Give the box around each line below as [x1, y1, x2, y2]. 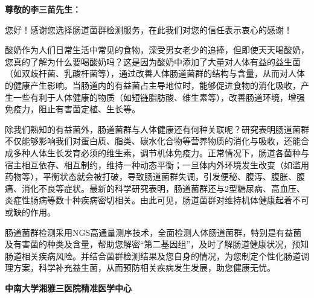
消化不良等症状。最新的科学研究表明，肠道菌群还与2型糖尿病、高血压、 [21, 182, 305, 194]
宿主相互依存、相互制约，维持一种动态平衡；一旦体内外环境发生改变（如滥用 [5, 158, 309, 171]
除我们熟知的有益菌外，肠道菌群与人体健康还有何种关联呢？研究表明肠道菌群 [5, 122, 309, 135]
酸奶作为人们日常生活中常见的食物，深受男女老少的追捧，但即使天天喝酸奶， [5, 43, 309, 56]
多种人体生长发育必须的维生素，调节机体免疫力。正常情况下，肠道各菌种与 [13, 146, 309, 159]
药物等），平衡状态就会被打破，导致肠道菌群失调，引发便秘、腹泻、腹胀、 [5, 170, 296, 183]
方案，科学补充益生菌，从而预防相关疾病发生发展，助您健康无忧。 [13, 261, 275, 274]
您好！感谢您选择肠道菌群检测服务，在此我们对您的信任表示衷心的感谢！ [5, 23, 292, 36]
